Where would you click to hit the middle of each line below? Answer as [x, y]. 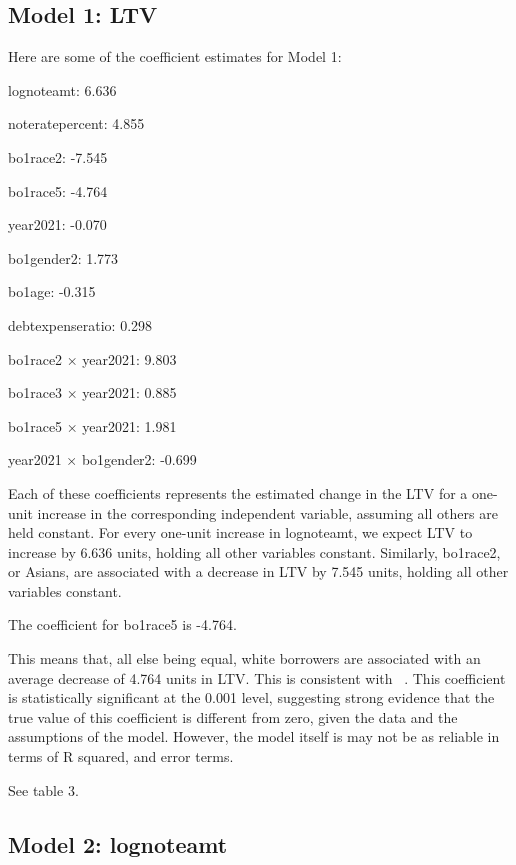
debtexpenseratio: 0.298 [80, 324]
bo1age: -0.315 [52, 291]
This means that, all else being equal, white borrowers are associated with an [244, 658]
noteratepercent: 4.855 [76, 123]
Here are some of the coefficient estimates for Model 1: [175, 56]
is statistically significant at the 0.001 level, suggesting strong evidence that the [251, 697]
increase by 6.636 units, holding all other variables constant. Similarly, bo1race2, [254, 551]
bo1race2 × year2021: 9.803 [92, 358]
